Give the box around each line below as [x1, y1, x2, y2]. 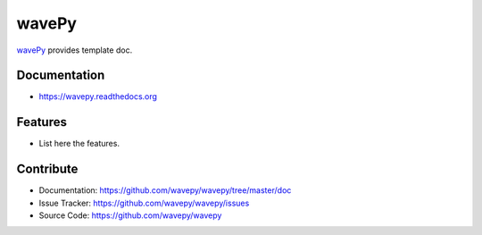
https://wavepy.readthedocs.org [38, 91, 158, 102]
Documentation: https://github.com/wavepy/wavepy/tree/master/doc [38, 185, 292, 196]
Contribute [16, 162, 79, 177]
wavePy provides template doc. [16, 45, 133, 55]
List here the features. [38, 138, 120, 149]
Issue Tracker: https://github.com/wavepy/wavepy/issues [38, 197, 250, 208]
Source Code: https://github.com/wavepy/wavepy [38, 210, 222, 221]
